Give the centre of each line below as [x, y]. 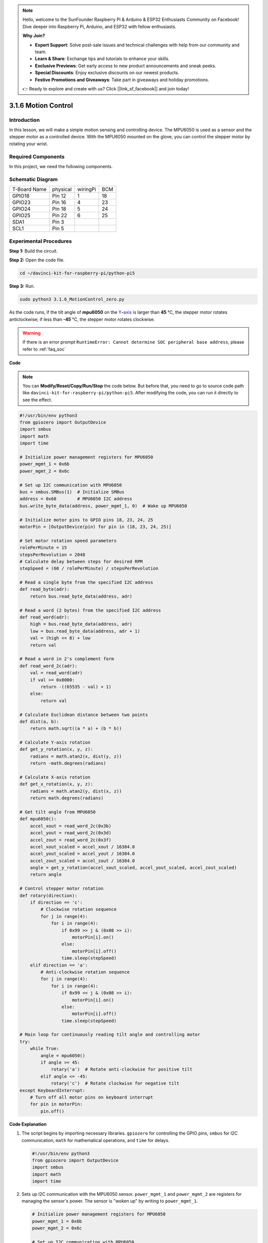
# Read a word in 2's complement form [67, 659]
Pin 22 [60, 215]
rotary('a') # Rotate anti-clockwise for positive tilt [122, 1069]
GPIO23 [21, 202]
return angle [46, 875]
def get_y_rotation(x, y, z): [56, 749]
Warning [32, 333]
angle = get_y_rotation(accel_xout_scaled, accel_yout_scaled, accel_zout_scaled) [134, 868]
